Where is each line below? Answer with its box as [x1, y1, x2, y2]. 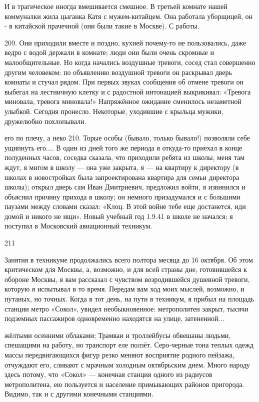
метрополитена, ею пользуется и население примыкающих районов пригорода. [4, 378, 244, 389]
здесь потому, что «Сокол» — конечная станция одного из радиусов [4, 369, 212, 379]
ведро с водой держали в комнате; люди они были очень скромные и [4, 47, 214, 57]
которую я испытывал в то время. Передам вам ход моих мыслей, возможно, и [4, 283, 244, 294]
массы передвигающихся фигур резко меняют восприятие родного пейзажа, [4, 349, 234, 359]
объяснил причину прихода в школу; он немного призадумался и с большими [4, 191, 240, 201]
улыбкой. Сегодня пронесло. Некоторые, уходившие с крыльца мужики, [4, 105, 223, 116]
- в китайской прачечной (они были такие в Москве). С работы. [4, 20, 199, 31]
